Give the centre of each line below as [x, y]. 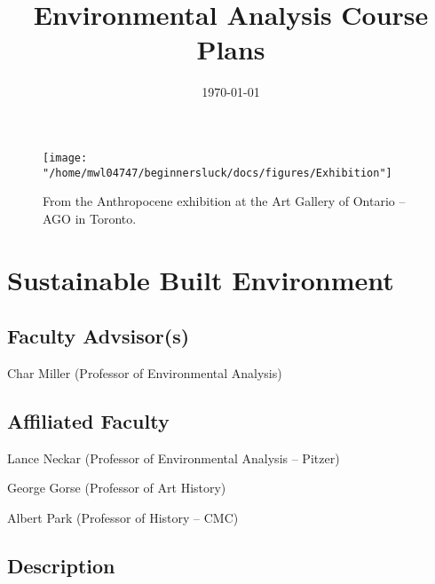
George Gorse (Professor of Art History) [117, 488]
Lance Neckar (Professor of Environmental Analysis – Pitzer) [174, 458]
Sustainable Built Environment [201, 279]
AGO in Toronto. [90, 218]
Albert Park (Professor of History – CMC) [123, 517]
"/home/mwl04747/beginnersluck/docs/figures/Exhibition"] [217, 173]
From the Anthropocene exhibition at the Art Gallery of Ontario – [224, 201]
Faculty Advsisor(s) [99, 336]
